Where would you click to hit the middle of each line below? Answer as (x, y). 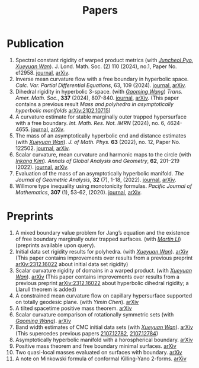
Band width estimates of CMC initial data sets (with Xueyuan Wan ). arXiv (104, 327)
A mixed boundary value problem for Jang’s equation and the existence (102, 232)
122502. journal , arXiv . (43, 148)
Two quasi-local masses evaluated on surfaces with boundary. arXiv (99, 352)
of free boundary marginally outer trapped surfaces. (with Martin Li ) (98, 239)
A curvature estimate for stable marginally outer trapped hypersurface (101, 117)
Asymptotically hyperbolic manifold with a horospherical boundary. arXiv (104, 340)
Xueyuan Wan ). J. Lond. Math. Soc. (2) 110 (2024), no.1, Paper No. (96, 66)
